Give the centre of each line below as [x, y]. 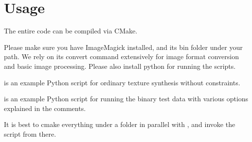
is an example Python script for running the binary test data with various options [126, 99]
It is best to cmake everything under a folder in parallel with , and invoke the [120, 124]
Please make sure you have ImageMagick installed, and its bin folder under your [123, 47]
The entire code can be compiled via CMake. [71, 31]
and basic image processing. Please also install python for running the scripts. [120, 66]
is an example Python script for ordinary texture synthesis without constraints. [122, 82]
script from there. [30, 134]
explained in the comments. [45, 108]
